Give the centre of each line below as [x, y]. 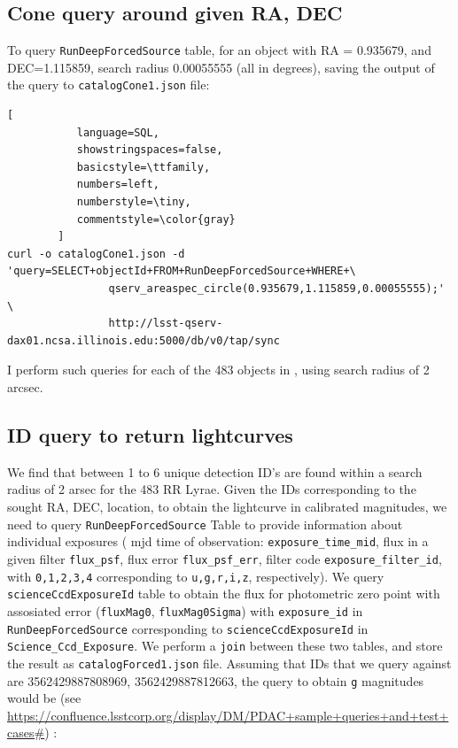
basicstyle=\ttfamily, [144, 167]
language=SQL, [118, 132]
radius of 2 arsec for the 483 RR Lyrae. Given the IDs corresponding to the [212, 489]
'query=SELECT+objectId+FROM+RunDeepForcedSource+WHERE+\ [182, 271]
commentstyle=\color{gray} [156, 219]
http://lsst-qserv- [166, 324]
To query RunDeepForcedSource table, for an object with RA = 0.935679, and [219, 50]
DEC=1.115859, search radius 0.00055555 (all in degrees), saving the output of [221, 67]
